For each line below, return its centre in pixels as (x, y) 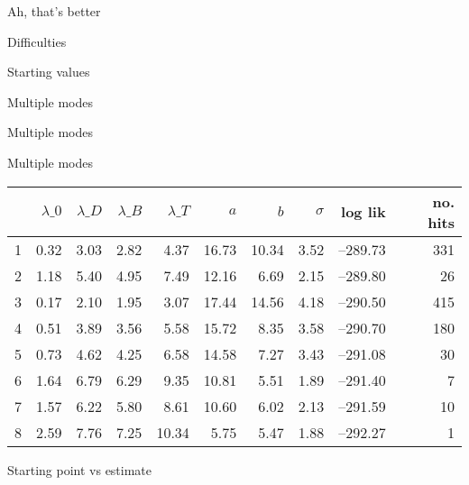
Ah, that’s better (54, 11)
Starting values (49, 72)
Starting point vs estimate (80, 469)
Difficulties (37, 41)
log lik (363, 212)
